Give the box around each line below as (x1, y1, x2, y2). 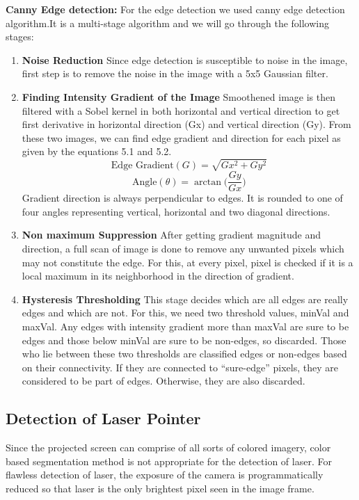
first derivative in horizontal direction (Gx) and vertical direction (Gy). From (22, 117, 351, 131)
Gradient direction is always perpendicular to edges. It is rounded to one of (22, 191, 343, 205)
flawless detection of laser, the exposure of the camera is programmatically (6, 467, 324, 482)
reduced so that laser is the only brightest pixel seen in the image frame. (6, 481, 314, 495)
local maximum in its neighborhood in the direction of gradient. (22, 268, 294, 283)
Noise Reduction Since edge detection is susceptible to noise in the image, (22, 52, 348, 67)
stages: (6, 29, 34, 44)
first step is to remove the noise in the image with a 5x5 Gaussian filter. (22, 66, 328, 81)
